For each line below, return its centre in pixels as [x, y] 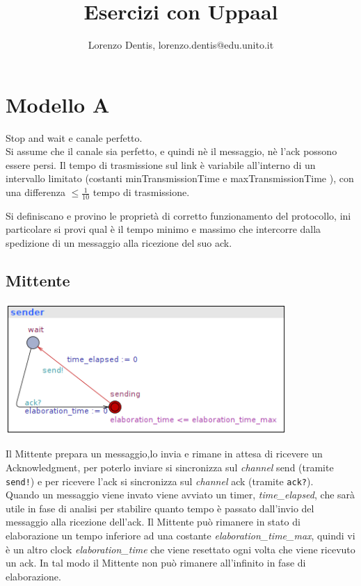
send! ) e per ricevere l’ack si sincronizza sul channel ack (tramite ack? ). [160, 481]
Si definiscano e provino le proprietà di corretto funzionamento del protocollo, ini [178, 215]
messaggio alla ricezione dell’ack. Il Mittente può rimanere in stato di [153, 522]
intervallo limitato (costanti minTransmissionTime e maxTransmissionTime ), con [180, 178]
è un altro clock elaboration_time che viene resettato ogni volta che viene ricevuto [180, 549]
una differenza [35, 192]
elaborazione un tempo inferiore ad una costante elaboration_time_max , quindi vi [180, 535]
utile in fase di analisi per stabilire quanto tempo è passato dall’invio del [160, 508]
